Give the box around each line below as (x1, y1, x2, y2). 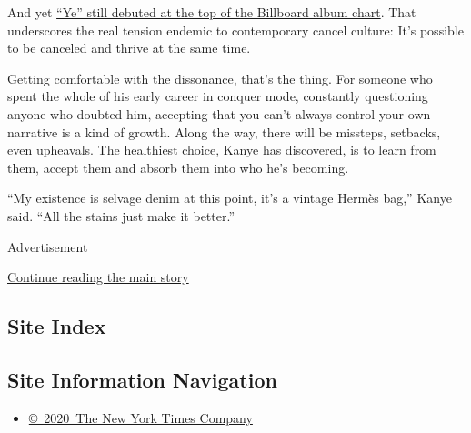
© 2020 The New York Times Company (28, 408, 253, 427)
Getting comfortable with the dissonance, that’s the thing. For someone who (7, 68, 433, 87)
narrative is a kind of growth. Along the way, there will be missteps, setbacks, (7, 122, 441, 141)
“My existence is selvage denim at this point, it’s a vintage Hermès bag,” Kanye (7, 188, 452, 207)
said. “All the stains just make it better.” (7, 206, 235, 225)
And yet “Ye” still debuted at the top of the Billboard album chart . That (7, 3, 416, 21)
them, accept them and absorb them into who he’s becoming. (7, 157, 349, 176)
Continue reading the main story (7, 267, 189, 287)
